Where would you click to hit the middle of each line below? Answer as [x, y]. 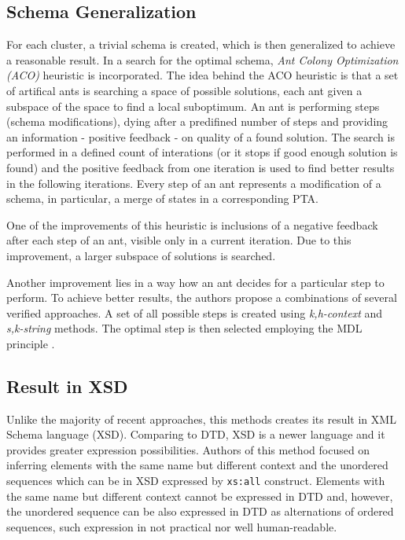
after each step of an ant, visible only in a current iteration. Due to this [179, 240]
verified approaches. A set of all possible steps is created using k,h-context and [195, 312]
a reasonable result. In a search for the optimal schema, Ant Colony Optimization [202, 59]
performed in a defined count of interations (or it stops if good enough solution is [202, 152]
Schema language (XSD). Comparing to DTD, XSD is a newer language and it [196, 434]
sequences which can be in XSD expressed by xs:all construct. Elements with [196, 481]
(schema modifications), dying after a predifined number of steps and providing [197, 121]
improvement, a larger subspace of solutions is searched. [141, 255]
